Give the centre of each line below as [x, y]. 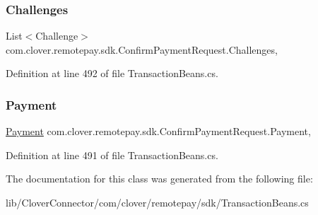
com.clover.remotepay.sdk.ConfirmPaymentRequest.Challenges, [142, 49]
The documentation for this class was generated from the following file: [159, 179]
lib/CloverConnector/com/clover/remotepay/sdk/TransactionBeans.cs [157, 202]
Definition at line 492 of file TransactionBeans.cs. [112, 73]
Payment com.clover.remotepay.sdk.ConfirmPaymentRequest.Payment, [158, 131]
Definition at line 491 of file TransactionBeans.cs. [112, 155]
